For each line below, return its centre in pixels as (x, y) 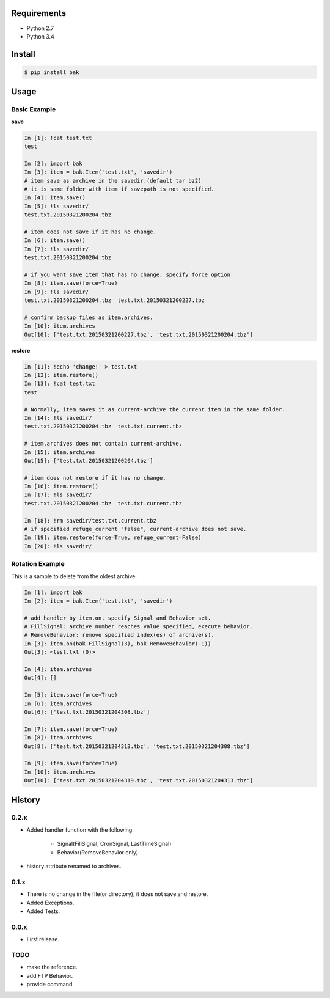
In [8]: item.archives (58, 738)
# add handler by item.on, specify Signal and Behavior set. (118, 618)
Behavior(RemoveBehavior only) (98, 852)
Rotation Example (38, 564)
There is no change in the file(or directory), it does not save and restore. (117, 894)
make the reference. (52, 967)
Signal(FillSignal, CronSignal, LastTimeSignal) (114, 844)
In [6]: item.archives (58, 703)
